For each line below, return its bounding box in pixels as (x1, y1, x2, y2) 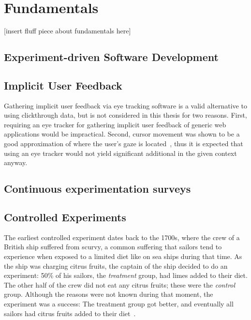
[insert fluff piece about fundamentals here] (4, 26, 131, 36)
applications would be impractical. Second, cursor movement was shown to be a (4, 129, 240, 139)
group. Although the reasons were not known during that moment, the (4, 289, 213, 299)
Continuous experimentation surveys (4, 181, 191, 196)
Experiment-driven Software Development (4, 49, 219, 64)
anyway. (4, 157, 28, 168)
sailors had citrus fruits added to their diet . (4, 308, 136, 318)
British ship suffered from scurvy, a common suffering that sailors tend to (4, 242, 222, 252)
